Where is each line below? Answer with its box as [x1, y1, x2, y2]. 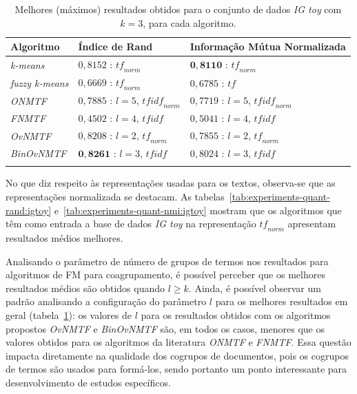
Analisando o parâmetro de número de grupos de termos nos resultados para [6, 253, 329, 268]
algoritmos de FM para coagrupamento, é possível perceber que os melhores [6, 267, 325, 282]
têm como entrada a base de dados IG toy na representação [6, 216, 256, 231]
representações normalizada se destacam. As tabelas [6, 189, 225, 203]
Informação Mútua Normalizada [190, 39, 346, 54]
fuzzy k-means [10, 75, 69, 90]
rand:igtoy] [6, 203, 52, 217]
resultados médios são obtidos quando [6, 280, 165, 295]
